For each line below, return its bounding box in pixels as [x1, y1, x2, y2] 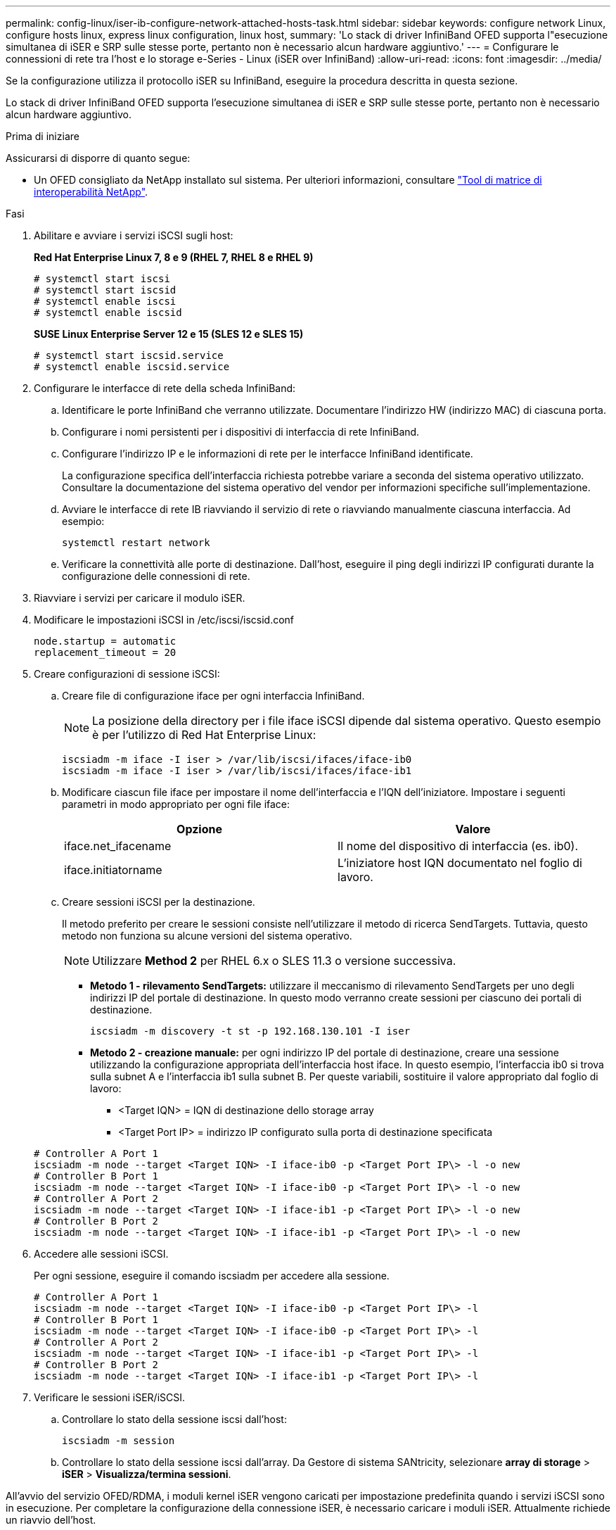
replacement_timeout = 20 [34, 647, 177, 658]
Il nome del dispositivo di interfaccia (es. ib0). [338, 839, 578, 853]
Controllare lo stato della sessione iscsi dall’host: [62, 1413, 287, 1425]
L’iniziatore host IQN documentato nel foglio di [338, 856, 582, 870]
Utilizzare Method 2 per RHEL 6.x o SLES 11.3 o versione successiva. [92, 954, 456, 968]
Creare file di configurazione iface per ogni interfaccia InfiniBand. [62, 690, 365, 702]
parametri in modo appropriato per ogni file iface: [62, 798, 290, 810]
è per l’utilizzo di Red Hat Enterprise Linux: [92, 728, 316, 742]
